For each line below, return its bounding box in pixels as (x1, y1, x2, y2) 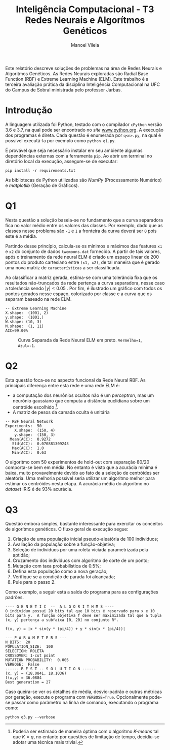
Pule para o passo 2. (12, 579, 56, 585)
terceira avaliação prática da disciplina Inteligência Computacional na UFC (5, 81, 160, 87)
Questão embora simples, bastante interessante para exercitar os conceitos (5, 521, 163, 527)
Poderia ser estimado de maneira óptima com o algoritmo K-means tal (12, 728, 159, 735)
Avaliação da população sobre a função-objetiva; (12, 541, 115, 547)
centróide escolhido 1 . (12, 403, 59, 410)
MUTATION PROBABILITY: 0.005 (5, 658, 69, 663)
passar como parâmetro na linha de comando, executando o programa (11, 700, 159, 706)
